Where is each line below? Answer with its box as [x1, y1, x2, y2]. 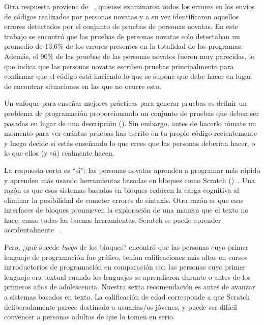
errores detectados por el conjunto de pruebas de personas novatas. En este [4, 21, 238, 32]
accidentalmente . [4, 224, 62, 235]
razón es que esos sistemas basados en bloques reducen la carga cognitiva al [4, 185, 239, 195]
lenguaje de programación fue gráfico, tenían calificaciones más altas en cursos [4, 251, 248, 262]
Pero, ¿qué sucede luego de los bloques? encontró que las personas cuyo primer [4, 242, 249, 252]
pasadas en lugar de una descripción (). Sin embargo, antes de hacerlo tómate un [4, 117, 256, 128]
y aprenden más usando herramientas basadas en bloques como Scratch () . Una [4, 174, 255, 185]
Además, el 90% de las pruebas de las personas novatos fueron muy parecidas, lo [4, 50, 255, 61]
